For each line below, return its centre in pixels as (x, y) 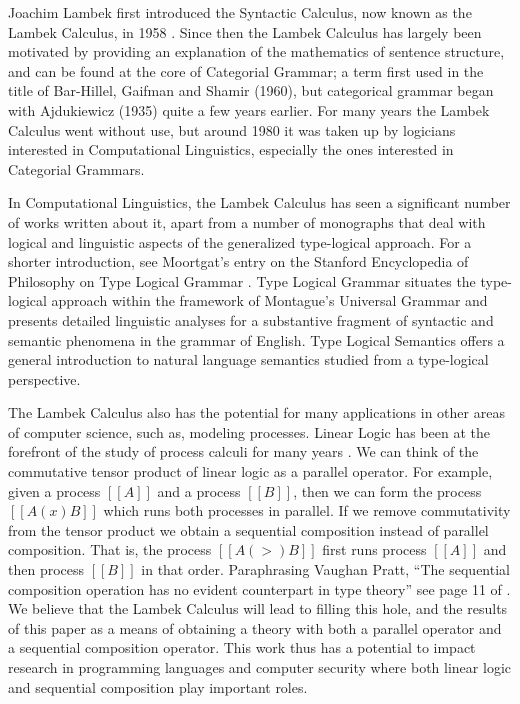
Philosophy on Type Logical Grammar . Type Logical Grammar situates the (242, 280)
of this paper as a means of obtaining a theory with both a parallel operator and (255, 627)
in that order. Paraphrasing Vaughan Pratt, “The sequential (325, 569)
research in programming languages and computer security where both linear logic (259, 667)
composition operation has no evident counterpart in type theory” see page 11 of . (259, 588)
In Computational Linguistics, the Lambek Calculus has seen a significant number (259, 202)
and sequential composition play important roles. (158, 686)
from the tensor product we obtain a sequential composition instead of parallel (248, 529)
